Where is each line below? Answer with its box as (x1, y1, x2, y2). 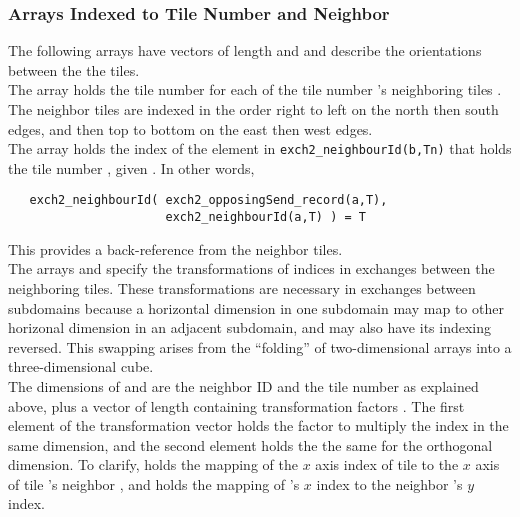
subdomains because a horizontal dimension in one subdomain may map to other (8, 297, 504, 318)
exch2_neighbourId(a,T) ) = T (165, 210, 366, 225)
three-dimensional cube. (8, 356, 154, 377)
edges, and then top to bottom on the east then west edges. (8, 118, 373, 139)
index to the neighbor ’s (316, 473, 463, 494)
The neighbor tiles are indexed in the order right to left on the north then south (8, 99, 499, 119)
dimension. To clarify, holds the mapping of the (8, 454, 298, 475)
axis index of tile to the (315, 454, 459, 475)
